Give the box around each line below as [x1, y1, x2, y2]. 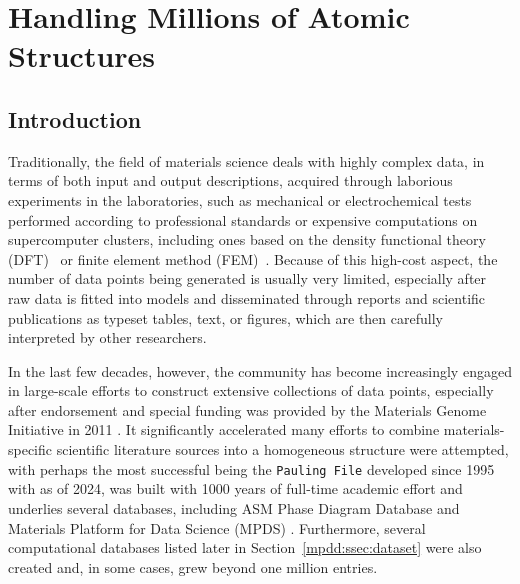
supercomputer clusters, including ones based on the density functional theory [8, 229, 486, 250]
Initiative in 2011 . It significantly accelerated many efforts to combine [8, 419, 440, 440]
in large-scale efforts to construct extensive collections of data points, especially [8, 380, 494, 401]
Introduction [8, 103, 142, 134]
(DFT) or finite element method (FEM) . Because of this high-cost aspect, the [8, 248, 498, 269]
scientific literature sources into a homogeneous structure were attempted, [56, 439, 509, 460]
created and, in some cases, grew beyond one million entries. [8, 556, 378, 577]
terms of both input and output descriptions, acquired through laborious [8, 170, 453, 191]
